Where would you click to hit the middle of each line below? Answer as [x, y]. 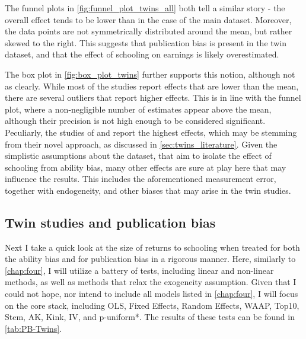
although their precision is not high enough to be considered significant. [135, 121]
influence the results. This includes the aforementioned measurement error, [141, 179]
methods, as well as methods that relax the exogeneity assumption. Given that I [151, 282]
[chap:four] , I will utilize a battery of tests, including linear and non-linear [139, 270]
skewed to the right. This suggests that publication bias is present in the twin [146, 42]
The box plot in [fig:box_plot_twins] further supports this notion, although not [150, 74]
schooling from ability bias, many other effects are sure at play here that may [146, 167]
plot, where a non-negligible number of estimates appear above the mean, [138, 109]
